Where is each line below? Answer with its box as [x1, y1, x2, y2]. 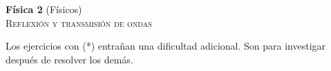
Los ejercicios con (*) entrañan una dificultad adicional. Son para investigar [6, 39, 326, 53]
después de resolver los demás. [6, 52, 133, 66]
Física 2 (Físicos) [6, 2, 82, 16]
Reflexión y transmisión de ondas [6, 15, 152, 30]
